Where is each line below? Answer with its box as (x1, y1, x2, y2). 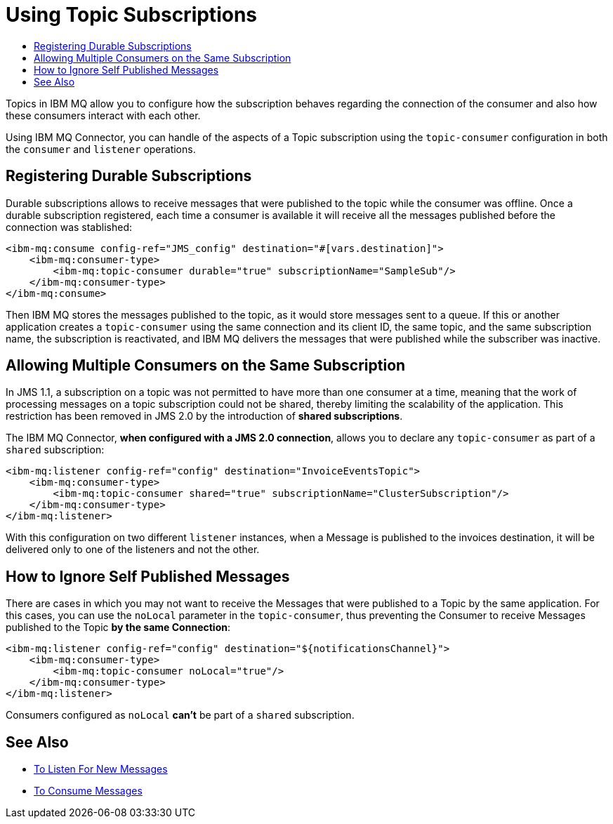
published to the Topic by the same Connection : (6, 621, 230, 634)
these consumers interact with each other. (6, 109, 201, 121)
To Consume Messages (34, 785, 143, 797)
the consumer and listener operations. (6, 142, 196, 155)
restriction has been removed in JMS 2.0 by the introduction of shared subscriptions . (6, 410, 403, 423)
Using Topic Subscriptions (6, 3, 257, 27)
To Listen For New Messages (34, 763, 168, 776)
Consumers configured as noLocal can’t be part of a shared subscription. (6, 709, 355, 722)
